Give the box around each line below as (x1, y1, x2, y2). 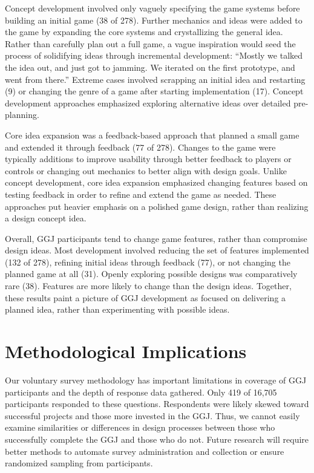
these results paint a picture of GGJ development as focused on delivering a (5, 291, 286, 304)
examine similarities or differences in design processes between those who (5, 421, 275, 434)
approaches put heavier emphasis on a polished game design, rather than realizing (5, 200, 309, 212)
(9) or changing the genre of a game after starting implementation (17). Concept (5, 85, 304, 97)
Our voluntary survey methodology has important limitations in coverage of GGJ (5, 373, 307, 386)
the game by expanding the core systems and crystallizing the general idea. (5, 25, 283, 38)
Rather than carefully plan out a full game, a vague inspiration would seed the (5, 37, 296, 50)
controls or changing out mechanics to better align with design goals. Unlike (5, 164, 287, 177)
